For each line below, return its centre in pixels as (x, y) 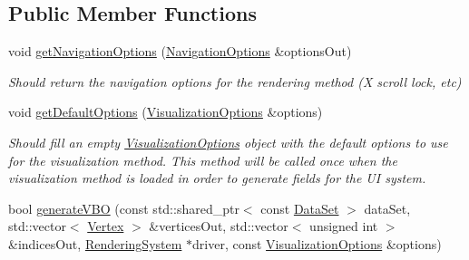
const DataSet (300, 208)
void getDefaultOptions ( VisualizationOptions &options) (166, 112)
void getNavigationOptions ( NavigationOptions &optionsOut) (180, 51)
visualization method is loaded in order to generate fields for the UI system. (217, 178)
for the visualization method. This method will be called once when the (203, 160)
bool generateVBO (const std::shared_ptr (124, 208)
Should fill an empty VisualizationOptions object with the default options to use (228, 142)
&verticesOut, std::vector (219, 226)
